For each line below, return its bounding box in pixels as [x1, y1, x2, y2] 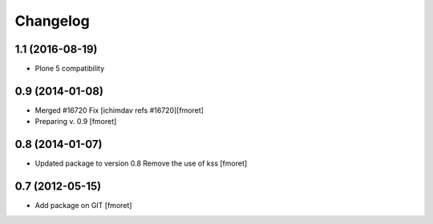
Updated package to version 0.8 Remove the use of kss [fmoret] [34, 158, 248, 168]
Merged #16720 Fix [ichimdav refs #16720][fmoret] [34, 105, 204, 115]
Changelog [14, 12, 90, 30]
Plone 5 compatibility [34, 64, 105, 74]
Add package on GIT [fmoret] [34, 201, 132, 210]
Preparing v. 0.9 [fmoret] [34, 117, 117, 126]
